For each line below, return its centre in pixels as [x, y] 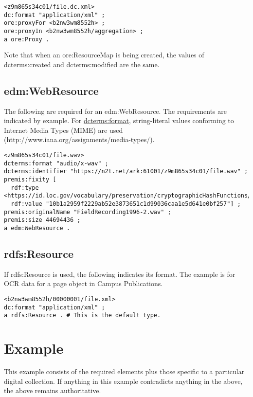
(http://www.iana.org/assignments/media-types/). [79, 139]
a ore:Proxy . [27, 39]
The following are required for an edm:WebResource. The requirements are [115, 111]
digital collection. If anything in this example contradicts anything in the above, [123, 381]
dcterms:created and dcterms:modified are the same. [82, 64]
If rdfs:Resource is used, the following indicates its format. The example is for [120, 274]
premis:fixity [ [30, 180]
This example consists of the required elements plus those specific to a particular [124, 371]
